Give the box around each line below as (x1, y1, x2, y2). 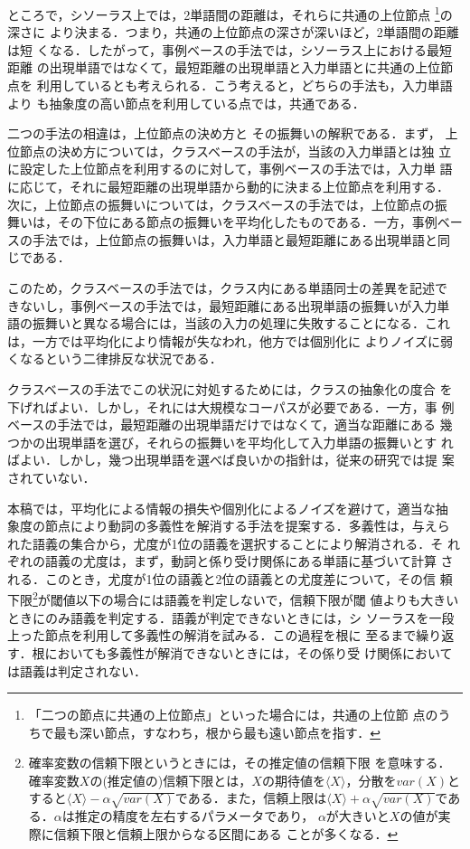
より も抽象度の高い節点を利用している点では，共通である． (7, 93, 365, 112)
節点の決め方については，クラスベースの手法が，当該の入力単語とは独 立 (19, 141, 452, 160)
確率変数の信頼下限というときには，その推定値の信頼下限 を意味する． (28, 753, 451, 772)
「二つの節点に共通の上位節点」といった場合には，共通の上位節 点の (28, 705, 438, 724)
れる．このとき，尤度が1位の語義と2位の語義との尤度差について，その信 (7, 569, 437, 588)
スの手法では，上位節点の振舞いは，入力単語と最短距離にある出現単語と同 (7, 230, 450, 249)
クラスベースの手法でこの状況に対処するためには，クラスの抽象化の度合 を (7, 379, 453, 398)
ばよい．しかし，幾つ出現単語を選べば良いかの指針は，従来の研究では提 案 (7, 450, 455, 469)
